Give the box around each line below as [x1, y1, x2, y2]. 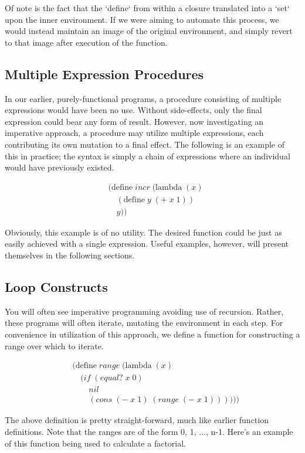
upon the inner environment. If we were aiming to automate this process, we [5, 13, 279, 25]
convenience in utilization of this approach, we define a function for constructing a [5, 328, 300, 340]
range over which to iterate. [5, 339, 104, 352]
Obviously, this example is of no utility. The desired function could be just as [5, 226, 282, 238]
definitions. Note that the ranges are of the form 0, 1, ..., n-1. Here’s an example [5, 425, 293, 437]
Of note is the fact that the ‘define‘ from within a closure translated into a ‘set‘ [5, 2, 290, 13]
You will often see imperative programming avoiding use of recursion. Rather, [5, 305, 284, 317]
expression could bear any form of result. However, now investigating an [5, 115, 264, 127]
